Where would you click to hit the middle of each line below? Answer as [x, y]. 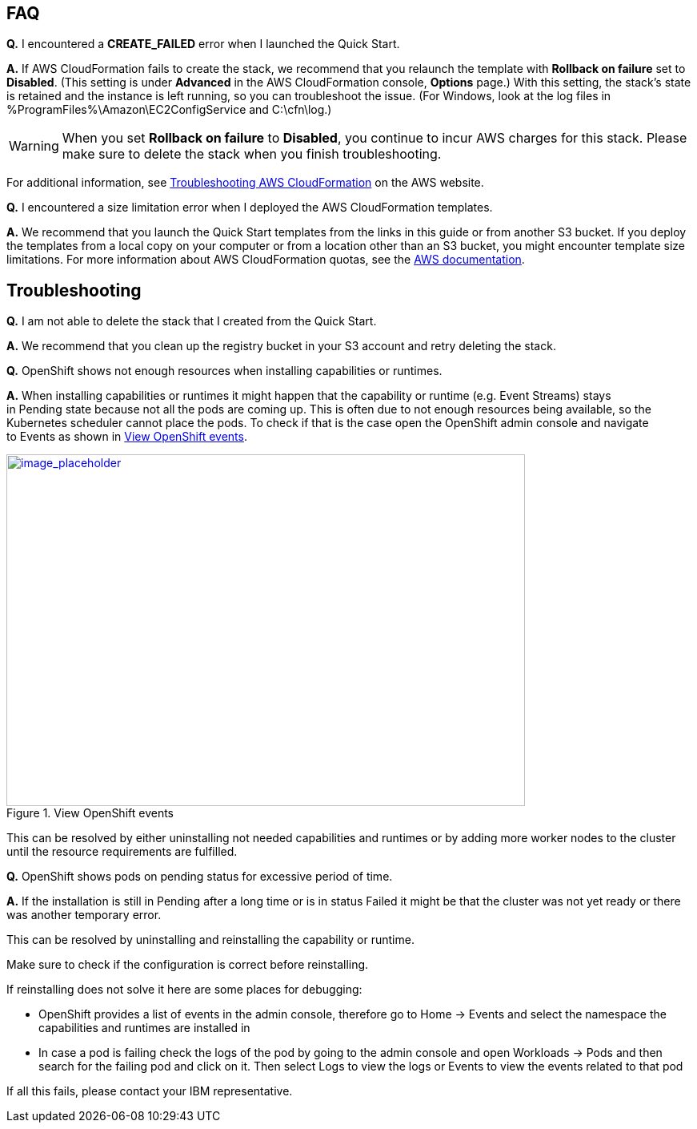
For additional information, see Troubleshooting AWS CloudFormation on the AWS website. [245, 183]
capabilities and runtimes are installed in [144, 1028]
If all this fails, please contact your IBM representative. [150, 1091]
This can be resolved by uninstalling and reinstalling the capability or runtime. [210, 940]
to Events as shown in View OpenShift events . [127, 437]
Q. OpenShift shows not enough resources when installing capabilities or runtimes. [224, 371]
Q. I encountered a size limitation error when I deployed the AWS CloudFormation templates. [250, 208]
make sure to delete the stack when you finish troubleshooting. [252, 154]
